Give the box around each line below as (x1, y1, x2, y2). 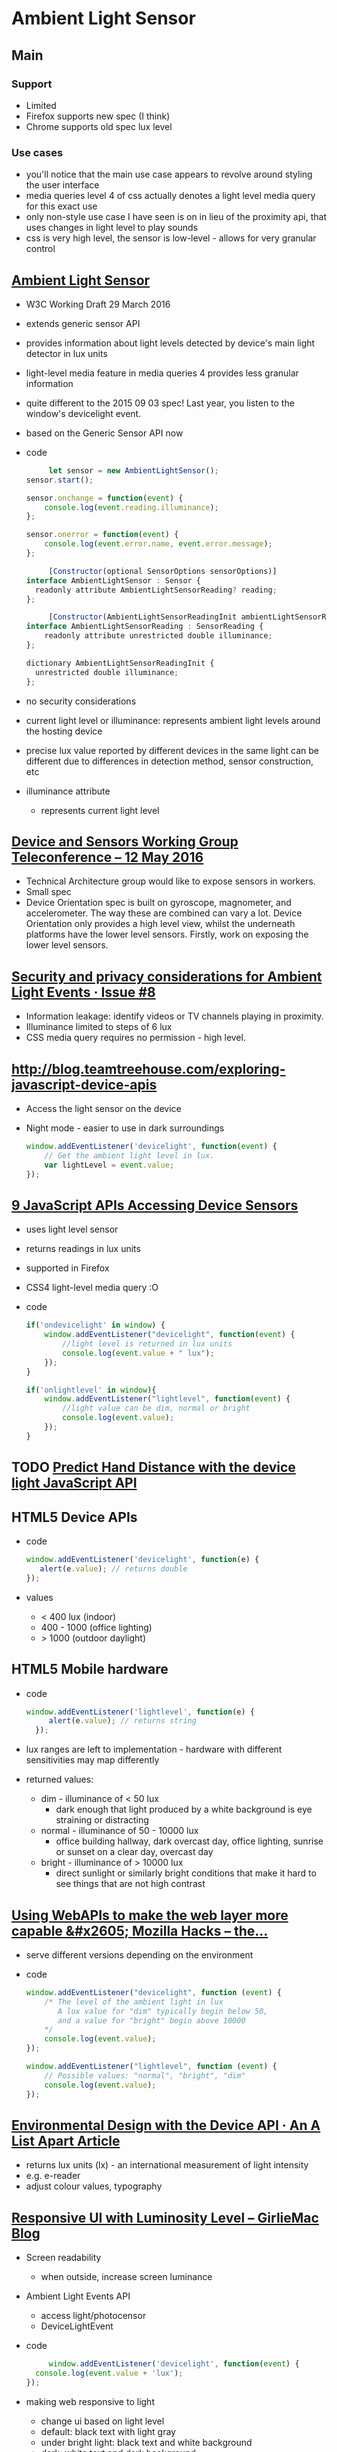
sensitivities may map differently (25, 1754, 160, 1766)
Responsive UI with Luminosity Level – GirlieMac (11, 2209, 319, 2226)
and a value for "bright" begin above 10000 (57, 2015, 246, 2026)
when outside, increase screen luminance (40, 2271, 213, 2283)
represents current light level (40, 804, 160, 816)
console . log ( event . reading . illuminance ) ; (44, 502, 219, 512)
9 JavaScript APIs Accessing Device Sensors (11, 1197, 299, 1214)
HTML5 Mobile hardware (11, 1661, 169, 1678)
